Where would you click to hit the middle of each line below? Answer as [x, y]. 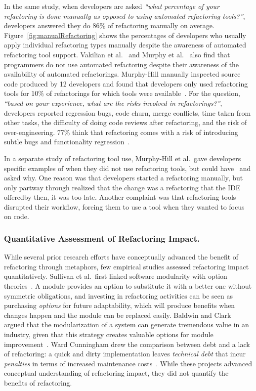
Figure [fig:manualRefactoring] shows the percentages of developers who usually [125, 35]
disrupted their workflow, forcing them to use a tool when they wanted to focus [124, 206]
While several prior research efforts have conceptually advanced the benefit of [121, 257]
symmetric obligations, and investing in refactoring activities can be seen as [118, 295]
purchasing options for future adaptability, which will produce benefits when [120, 305]
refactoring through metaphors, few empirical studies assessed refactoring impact [127, 266]
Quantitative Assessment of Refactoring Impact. [102, 238]
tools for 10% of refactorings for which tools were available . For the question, [122, 93]
